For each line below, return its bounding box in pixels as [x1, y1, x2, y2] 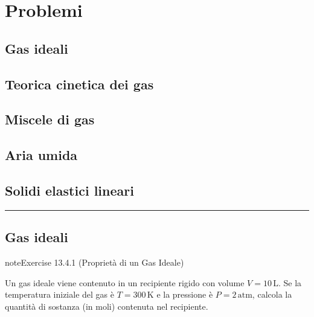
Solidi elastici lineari [5, 181, 134, 199]
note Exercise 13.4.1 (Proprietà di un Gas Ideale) [5, 255, 184, 268]
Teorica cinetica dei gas [5, 74, 154, 93]
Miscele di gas [5, 110, 95, 129]
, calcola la [252, 288, 292, 301]
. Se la [278, 276, 302, 289]
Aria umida [5, 146, 78, 164]
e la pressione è [156, 288, 213, 301]
